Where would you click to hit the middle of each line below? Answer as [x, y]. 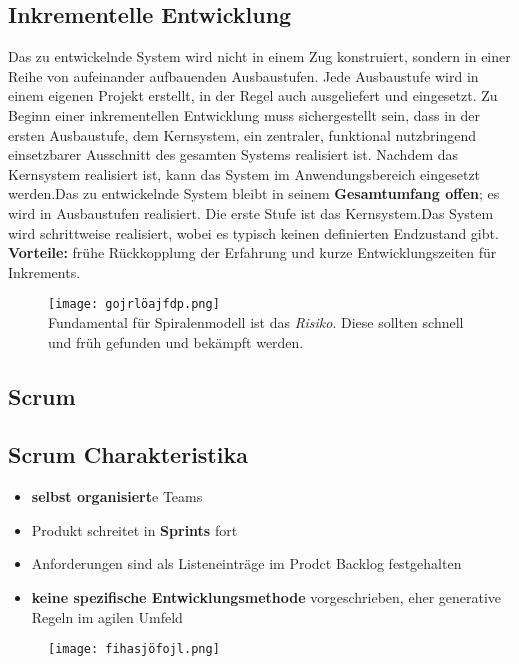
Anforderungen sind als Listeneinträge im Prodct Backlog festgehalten [246, 563]
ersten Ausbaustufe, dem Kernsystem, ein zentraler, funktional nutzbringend [242, 134]
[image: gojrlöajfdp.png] [134, 304]
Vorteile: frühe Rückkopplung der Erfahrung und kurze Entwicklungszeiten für [252, 252]
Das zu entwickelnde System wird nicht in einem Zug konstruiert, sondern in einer [259, 56]
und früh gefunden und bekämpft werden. [176, 341]
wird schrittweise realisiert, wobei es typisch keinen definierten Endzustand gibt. [253, 232]
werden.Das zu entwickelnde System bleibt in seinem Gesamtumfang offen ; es [254, 193]
